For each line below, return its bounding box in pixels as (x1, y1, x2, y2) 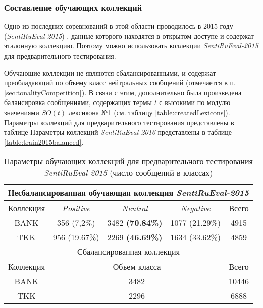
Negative (180, 202, 211, 214)
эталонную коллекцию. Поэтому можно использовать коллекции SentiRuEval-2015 (4, 40, 258, 51)
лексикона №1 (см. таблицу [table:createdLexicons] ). (68, 107, 230, 117)
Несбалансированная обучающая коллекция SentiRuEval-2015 (8, 187, 249, 199)
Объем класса (113, 261, 161, 273)
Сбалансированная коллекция (77, 246, 180, 258)
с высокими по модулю (159, 97, 231, 108)
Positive (62, 202, 90, 214)
